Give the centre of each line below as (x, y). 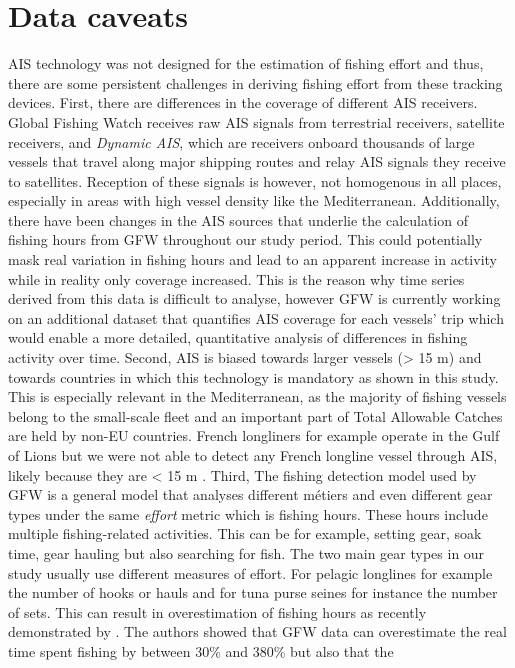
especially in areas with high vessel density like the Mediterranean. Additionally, (254, 200)
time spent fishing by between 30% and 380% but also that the (201, 650)
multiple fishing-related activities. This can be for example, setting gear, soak (245, 533)
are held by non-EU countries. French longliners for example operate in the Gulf (254, 435)
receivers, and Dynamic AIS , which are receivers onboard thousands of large (241, 141)
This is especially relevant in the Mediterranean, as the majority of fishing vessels (257, 396)
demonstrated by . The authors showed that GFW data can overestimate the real (257, 631)
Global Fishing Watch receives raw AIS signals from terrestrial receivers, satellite (256, 121)
